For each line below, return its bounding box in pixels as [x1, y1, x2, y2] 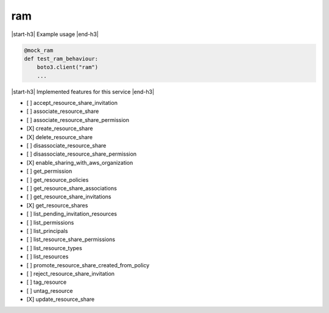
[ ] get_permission [26, 168, 73, 175]
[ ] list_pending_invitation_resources [26, 210, 117, 218]
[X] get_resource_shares [26, 201, 88, 209]
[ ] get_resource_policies [26, 176, 89, 183]
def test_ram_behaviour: [24, 55, 99, 62]
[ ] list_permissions [26, 218, 74, 226]
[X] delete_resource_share [26, 133, 93, 140]
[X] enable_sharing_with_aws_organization [26, 159, 133, 166]
